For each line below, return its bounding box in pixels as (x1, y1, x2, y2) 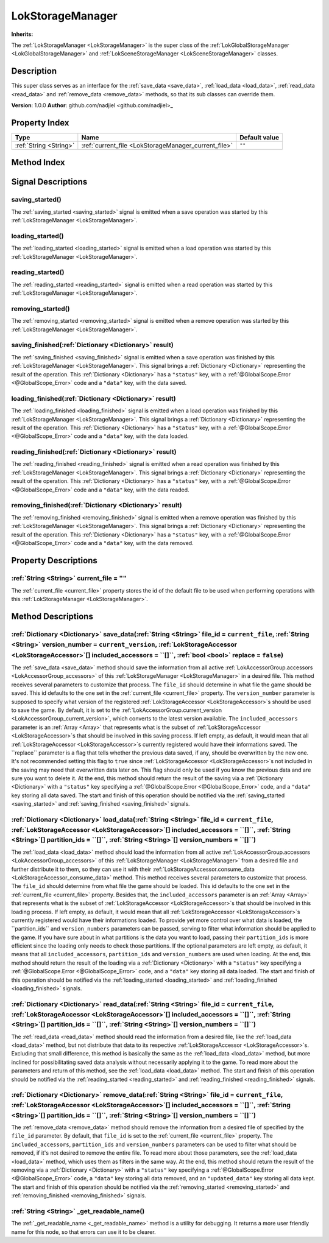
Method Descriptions (11, 611, 94, 622)
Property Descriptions (11, 555, 97, 566)
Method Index (11, 157, 65, 167)
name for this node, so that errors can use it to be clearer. (11, 1228, 156, 1236)
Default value (239, 133, 280, 141)
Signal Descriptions (11, 177, 88, 187)
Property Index (11, 118, 69, 128)
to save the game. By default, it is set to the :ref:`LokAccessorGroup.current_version (11, 706, 222, 714)
